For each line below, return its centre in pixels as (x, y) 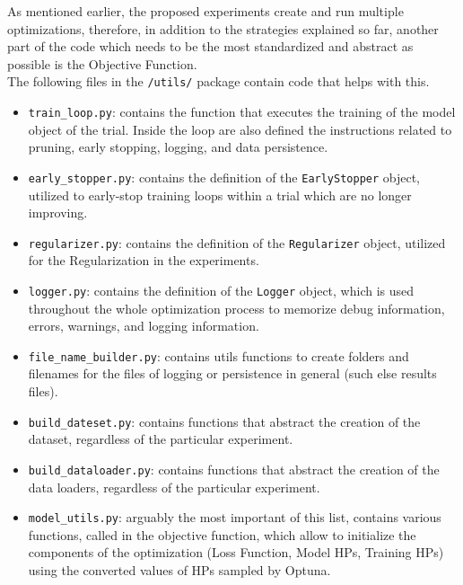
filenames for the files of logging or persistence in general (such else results (232, 373)
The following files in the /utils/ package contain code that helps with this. (218, 81)
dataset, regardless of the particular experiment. (161, 439)
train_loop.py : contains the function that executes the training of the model (242, 112)
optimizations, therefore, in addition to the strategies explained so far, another (223, 28)
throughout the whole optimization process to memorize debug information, (236, 308)
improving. (58, 213)
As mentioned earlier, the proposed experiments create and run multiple (205, 11)
